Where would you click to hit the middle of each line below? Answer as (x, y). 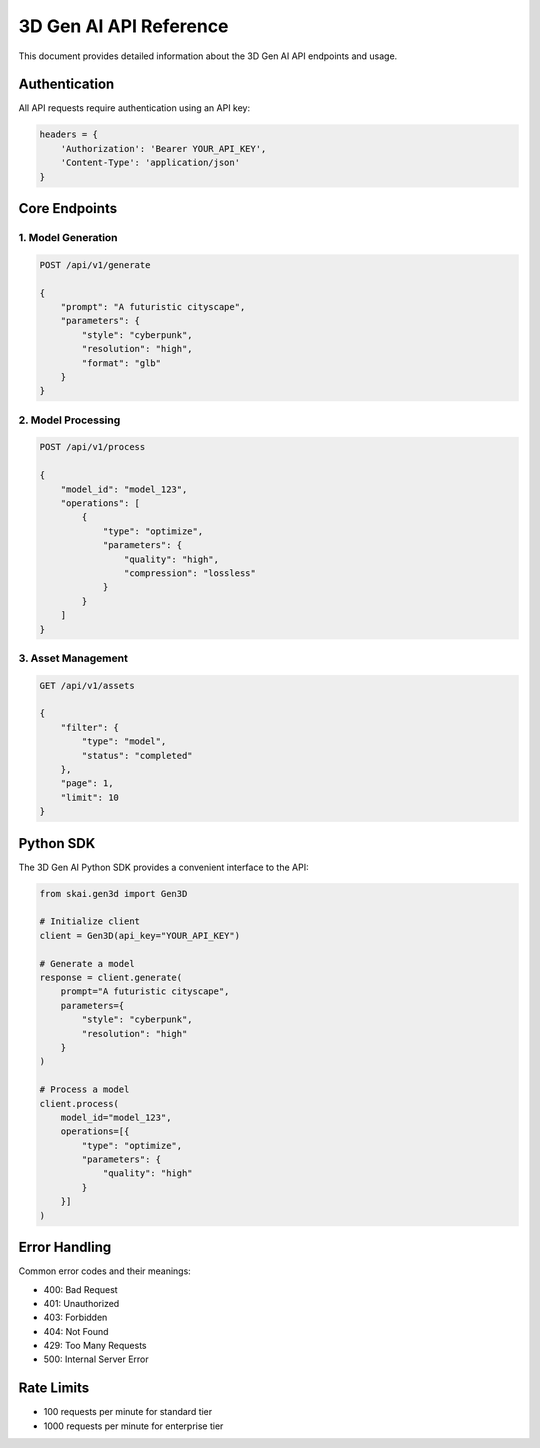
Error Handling (65, 1247)
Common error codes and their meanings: (105, 1271)
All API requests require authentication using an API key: (134, 108)
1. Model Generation (68, 237)
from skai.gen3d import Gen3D (113, 893)
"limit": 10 (90, 797)
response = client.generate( (111, 977)
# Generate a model (87, 963)
